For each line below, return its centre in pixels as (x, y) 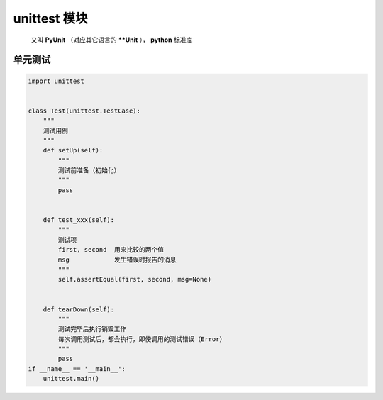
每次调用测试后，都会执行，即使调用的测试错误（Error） (142, 339)
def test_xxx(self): (79, 220)
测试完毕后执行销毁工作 (92, 329)
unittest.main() (71, 379)
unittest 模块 (50, 18)
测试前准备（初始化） (89, 171)
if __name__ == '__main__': (77, 368)
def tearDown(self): (79, 309)
